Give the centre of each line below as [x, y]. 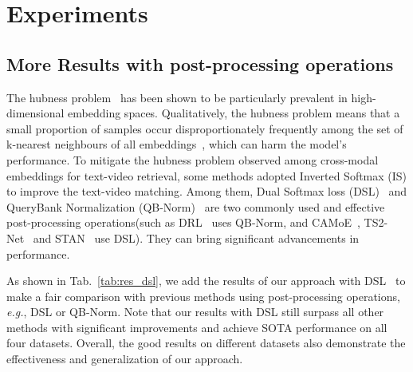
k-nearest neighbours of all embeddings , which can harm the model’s [177, 144]
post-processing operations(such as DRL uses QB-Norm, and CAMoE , [183, 222]
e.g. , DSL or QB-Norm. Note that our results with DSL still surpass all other [195, 312]
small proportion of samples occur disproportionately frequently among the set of [205, 128]
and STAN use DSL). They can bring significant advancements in [196, 237]
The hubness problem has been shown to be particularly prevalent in [177, 97]
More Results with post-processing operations [200, 63]
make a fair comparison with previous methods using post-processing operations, [203, 296]
